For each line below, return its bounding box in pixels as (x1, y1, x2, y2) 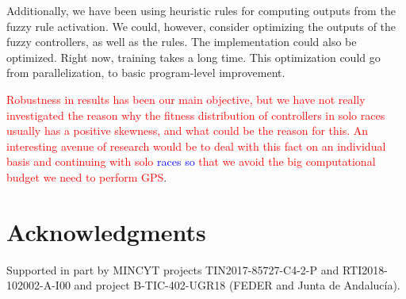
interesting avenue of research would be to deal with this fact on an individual (6, 137, 386, 154)
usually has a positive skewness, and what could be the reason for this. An (6, 122, 369, 139)
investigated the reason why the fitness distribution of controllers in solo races (6, 106, 385, 123)
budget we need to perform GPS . (6, 168, 167, 185)
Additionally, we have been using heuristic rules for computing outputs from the (6, 2, 396, 18)
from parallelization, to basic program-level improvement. (6, 64, 285, 81)
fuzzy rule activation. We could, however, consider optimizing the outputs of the (6, 17, 396, 34)
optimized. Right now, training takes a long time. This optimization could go (6, 48, 381, 65)
